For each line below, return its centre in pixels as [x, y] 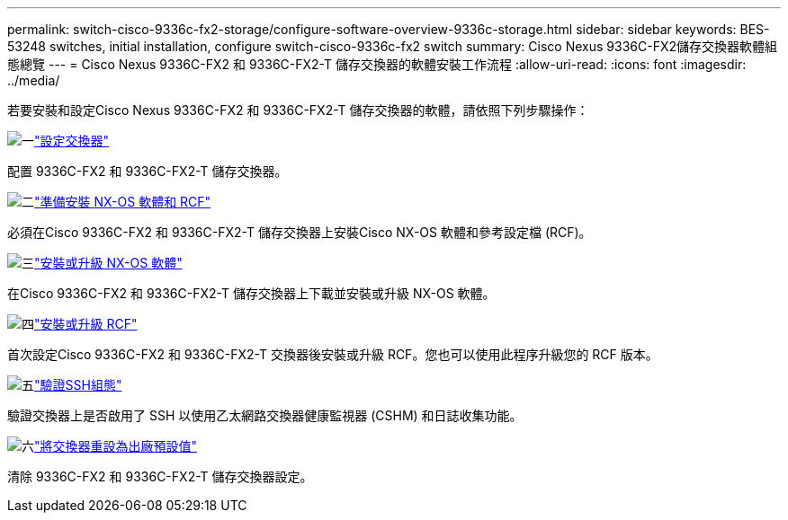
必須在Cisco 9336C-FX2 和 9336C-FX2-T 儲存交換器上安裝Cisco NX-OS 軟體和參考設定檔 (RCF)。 [300, 232]
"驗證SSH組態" [78, 385]
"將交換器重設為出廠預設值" [116, 446]
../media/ [34, 80]
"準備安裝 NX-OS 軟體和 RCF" [123, 202]
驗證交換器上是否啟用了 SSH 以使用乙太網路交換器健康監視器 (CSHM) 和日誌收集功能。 [265, 415]
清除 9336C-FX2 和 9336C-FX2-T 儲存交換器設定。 [160, 476]
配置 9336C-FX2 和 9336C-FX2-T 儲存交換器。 [148, 171]
